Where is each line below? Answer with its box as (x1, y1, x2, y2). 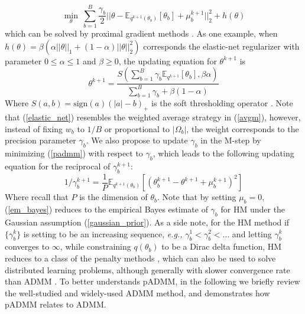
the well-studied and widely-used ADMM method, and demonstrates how (5, 286, 270, 299)
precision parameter (5, 134, 76, 146)
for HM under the (220, 203, 285, 215)
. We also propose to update (86, 134, 188, 146)
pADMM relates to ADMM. (5, 298, 106, 310)
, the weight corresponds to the (186, 122, 299, 135)
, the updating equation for (118, 54, 217, 67)
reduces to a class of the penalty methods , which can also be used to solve (5, 251, 276, 264)
